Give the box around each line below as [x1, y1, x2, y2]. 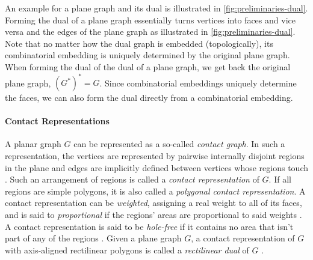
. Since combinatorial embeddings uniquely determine [99, 76, 297, 89]
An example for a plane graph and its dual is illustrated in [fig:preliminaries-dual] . [5, 2, 308, 14]
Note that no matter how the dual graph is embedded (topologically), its [5, 37, 273, 49]
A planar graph [5, 138, 61, 150]
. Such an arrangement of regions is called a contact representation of [5, 173, 259, 186]
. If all [268, 173, 291, 186]
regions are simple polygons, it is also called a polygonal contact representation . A [5, 184, 306, 197]
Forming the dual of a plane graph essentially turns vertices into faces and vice [5, 13, 296, 26]
